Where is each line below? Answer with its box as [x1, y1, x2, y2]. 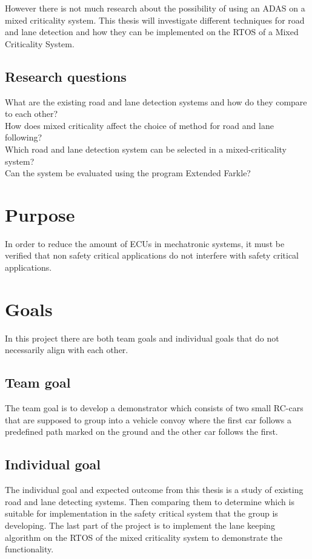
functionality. [5, 543, 54, 555]
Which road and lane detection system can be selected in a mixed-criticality [5, 142, 287, 155]
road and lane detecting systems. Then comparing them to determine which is [5, 495, 294, 508]
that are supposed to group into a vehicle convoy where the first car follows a [5, 413, 291, 426]
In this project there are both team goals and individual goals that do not [5, 331, 279, 344]
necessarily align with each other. [5, 343, 128, 356]
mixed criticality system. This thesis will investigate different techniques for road [5, 13, 305, 26]
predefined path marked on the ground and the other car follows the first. [5, 425, 278, 438]
